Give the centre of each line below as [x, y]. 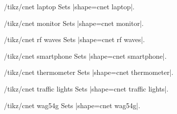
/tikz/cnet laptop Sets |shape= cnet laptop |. [69, 6]
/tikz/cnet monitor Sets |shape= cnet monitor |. [74, 23]
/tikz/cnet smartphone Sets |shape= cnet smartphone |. [85, 56]
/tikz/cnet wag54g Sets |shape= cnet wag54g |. [72, 105]
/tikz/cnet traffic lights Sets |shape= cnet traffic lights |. [86, 88]
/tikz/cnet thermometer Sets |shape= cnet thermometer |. [89, 72]
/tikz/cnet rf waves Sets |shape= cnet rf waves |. [75, 39]
